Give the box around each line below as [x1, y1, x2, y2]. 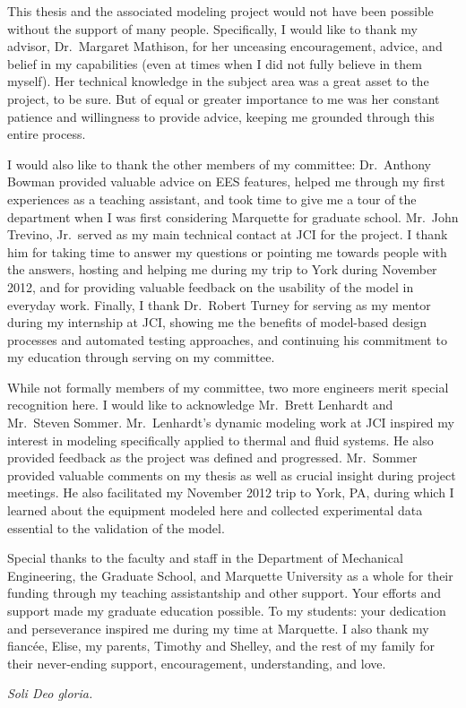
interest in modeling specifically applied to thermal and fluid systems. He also [7, 430, 434, 449]
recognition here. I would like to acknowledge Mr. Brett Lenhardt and [7, 395, 393, 414]
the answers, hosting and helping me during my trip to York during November [7, 260, 437, 279]
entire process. [7, 125, 86, 143]
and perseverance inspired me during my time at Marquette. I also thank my [7, 618, 429, 637]
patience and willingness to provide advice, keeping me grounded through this [7, 107, 435, 125]
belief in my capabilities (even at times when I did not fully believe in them [7, 54, 422, 73]
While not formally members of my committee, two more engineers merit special [7, 377, 449, 396]
